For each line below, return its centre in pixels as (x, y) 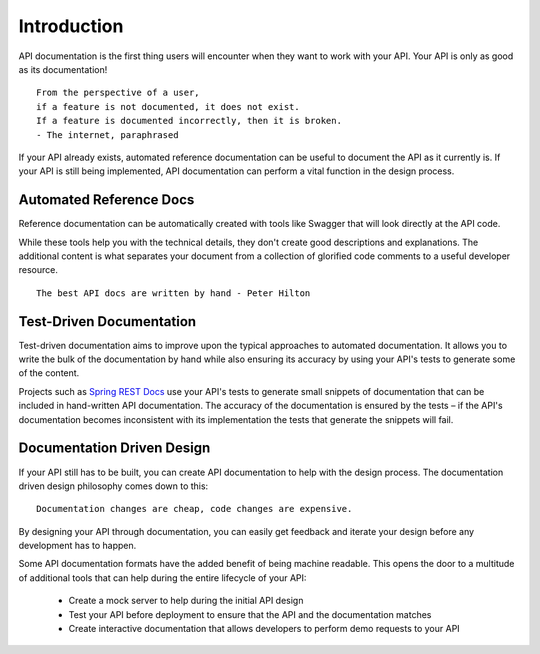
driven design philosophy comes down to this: (113, 486)
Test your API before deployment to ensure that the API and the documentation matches (250, 614)
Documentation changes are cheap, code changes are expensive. (194, 509)
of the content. (49, 373)
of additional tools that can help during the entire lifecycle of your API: (162, 577)
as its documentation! (63, 69)
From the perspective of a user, (118, 93)
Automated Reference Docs (106, 200)
